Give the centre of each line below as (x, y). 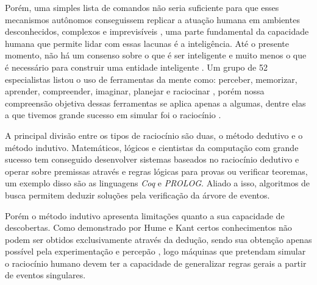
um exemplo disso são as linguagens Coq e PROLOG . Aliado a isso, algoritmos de (158, 183)
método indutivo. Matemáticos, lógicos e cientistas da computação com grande (152, 147)
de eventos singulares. (45, 275)
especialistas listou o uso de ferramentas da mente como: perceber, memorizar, (151, 79)
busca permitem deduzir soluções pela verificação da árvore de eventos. (137, 195)
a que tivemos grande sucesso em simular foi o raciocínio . (113, 115)
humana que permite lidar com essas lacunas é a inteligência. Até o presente (147, 43)
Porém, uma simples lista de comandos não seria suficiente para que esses (142, 7)
